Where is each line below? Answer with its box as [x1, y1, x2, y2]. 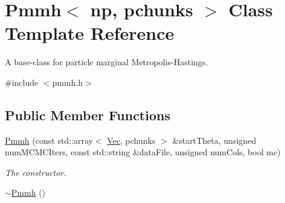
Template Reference [5, 21, 175, 45]
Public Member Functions [5, 105, 170, 124]
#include [5, 76, 39, 88]
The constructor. [5, 166, 66, 178]
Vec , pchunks [107, 134, 156, 146]
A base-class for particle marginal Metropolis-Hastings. [5, 56, 208, 68]
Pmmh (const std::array [5, 134, 93, 146]
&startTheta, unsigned [172, 134, 257, 146]
